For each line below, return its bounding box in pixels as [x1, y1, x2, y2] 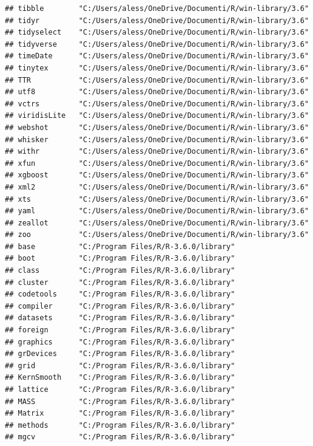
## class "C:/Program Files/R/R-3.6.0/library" [5, 266, 235, 275]
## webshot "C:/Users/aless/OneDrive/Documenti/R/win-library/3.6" [5, 123, 309, 132]
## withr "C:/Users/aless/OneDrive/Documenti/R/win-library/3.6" [5, 147, 309, 156]
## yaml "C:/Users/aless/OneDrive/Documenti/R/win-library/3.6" [5, 207, 309, 216]
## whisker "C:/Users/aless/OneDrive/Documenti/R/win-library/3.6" [5, 135, 309, 144]
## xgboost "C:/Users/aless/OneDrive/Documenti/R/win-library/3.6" [5, 171, 309, 180]
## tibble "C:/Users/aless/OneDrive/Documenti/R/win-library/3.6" [5, 4, 309, 13]
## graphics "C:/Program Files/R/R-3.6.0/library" [5, 337, 235, 346]
